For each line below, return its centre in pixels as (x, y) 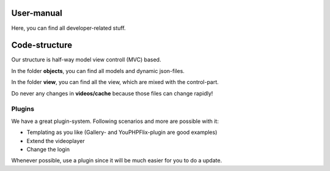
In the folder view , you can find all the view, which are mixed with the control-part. (115, 82)
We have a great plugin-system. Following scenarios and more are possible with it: (115, 121)
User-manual (37, 13)
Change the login (48, 149)
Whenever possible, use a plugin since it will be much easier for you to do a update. (117, 161)
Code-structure (42, 45)
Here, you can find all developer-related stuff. (68, 28)
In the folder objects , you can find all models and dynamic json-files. (98, 71)
